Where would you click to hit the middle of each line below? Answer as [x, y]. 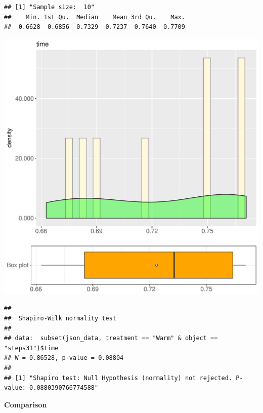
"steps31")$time [31, 348]
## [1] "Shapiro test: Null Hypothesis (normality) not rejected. [118, 378]
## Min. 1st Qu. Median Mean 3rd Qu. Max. [95, 17]
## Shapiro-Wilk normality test [60, 318]
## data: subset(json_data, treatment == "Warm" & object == [111, 338]
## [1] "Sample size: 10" [49, 7]
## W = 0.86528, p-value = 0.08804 [64, 358]
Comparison [26, 404]
